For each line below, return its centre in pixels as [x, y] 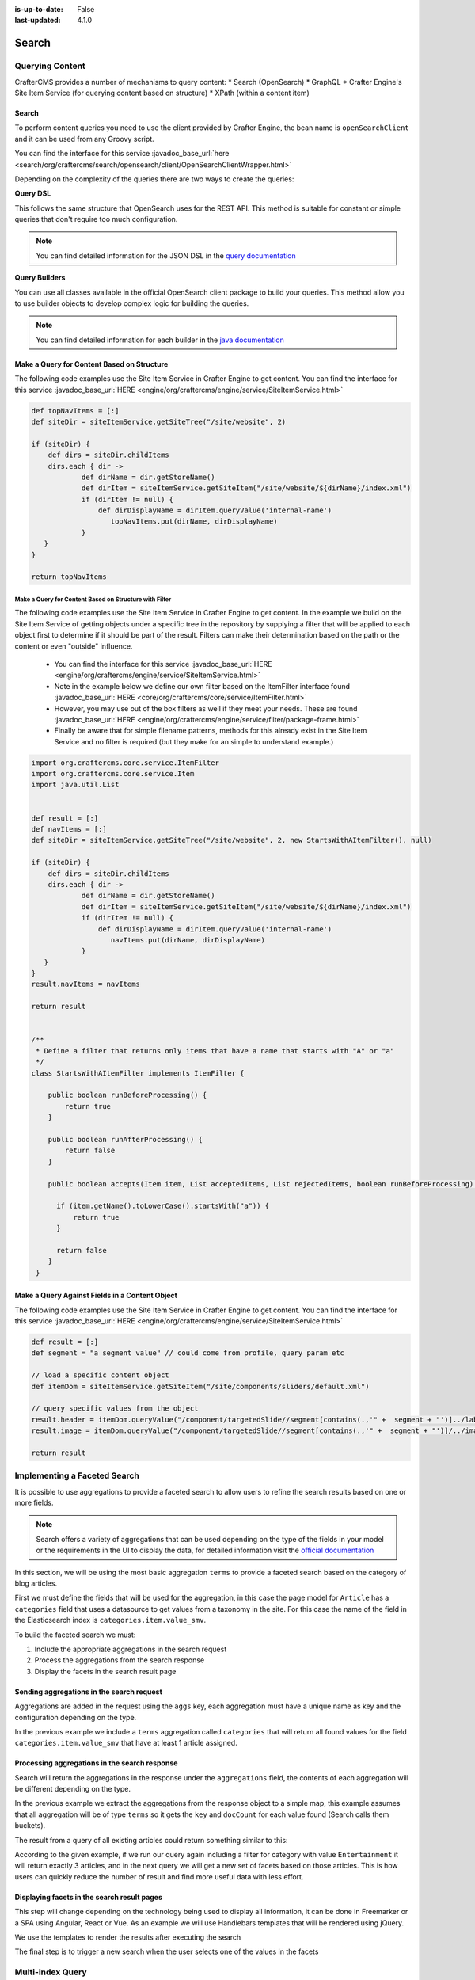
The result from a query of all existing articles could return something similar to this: [151, 1840]
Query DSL [33, 193]
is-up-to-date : [39, 9]
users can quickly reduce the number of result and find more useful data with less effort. [159, 1876]
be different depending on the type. [72, 1789]
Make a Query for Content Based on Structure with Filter [93, 599]
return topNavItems [69, 577]
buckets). [30, 1826]
